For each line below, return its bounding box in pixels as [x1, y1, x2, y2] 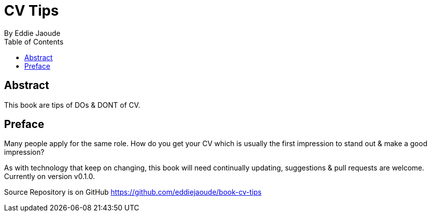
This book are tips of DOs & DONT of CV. [4, 100, 140, 109]
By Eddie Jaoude [4, 28, 61, 37]
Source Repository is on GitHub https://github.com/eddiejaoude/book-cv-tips [4, 188, 262, 197]
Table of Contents [4, 37, 64, 46]
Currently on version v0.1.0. [4, 172, 95, 181]
